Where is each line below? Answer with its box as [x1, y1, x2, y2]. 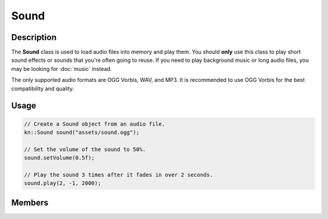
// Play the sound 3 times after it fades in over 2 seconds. [24, 171, 213, 178]
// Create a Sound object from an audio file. [24, 120, 165, 127]
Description [11, 32, 57, 42]
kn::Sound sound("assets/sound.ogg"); [24, 129, 140, 136]
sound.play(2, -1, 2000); [24, 180, 101, 187]
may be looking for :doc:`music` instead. [11, 65, 112, 72]
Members [11, 197, 49, 207]
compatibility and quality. [11, 85, 74, 92]
